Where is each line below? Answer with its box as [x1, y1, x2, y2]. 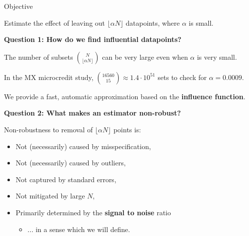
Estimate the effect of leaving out [4, 17, 105, 28]
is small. [189, 17, 214, 28]
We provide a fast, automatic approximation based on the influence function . [4, 91, 246, 101]
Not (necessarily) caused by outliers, [15, 157, 126, 168]
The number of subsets [4, 51, 73, 62]
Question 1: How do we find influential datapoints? [4, 34, 182, 44]
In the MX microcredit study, [4, 72, 94, 82]
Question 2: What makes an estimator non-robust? [4, 108, 181, 118]
